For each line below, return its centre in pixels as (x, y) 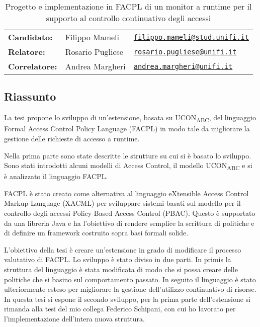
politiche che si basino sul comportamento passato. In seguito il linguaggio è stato (130, 279)
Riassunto (30, 96)
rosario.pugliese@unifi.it (185, 52)
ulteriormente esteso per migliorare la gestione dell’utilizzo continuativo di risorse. (130, 289)
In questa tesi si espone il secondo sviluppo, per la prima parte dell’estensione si (127, 299)
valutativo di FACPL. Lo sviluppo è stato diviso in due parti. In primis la (118, 259)
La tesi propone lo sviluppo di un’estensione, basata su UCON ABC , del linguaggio (130, 118)
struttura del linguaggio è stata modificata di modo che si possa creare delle (121, 269)
